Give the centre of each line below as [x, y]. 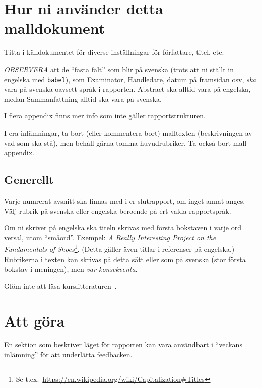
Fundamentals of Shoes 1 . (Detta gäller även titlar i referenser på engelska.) [119, 248]
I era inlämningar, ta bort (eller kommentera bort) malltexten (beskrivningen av [128, 132]
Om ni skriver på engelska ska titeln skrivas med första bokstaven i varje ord [123, 228]
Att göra [35, 320]
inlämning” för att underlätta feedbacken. [68, 354]
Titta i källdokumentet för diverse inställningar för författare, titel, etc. [114, 52]
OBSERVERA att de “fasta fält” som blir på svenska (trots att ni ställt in [119, 69]
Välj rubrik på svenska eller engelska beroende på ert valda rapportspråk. [118, 210]
